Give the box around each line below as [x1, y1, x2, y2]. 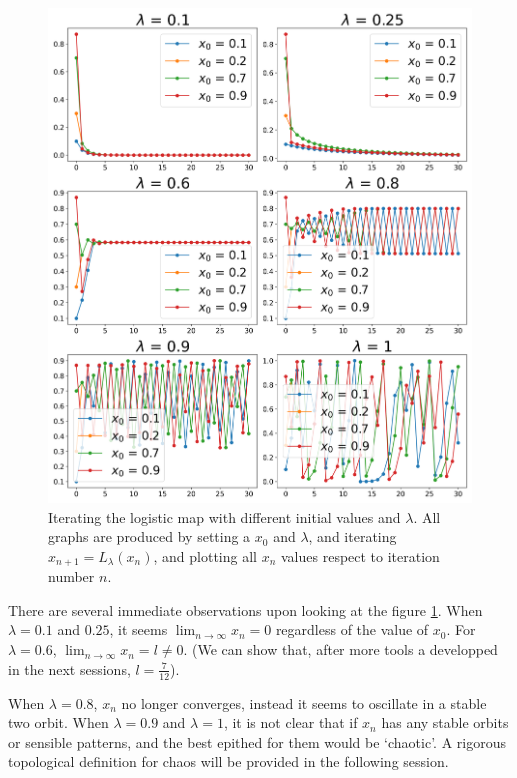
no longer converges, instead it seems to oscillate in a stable [121, 692, 487, 713]
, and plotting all [153, 545, 257, 566]
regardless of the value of [275, 619, 429, 640]
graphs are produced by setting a [48, 526, 251, 547]
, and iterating [308, 526, 397, 547]
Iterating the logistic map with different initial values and [48, 506, 401, 527]
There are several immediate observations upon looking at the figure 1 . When [8, 599, 483, 620]
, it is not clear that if [223, 712, 358, 733]
